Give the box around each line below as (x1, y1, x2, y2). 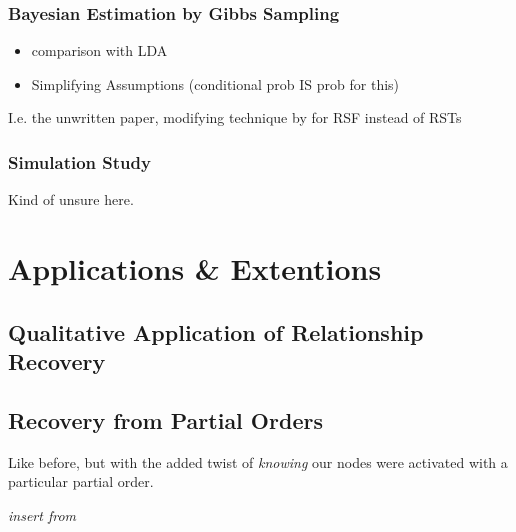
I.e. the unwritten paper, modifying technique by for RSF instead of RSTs (8, 107, 462, 128)
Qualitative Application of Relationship (8, 316, 424, 347)
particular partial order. (8, 471, 154, 492)
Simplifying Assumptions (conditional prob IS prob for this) (31, 73, 400, 94)
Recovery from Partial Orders (8, 404, 323, 435)
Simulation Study (8, 149, 151, 174)
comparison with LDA (31, 40, 168, 61)
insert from (8, 504, 76, 525)
